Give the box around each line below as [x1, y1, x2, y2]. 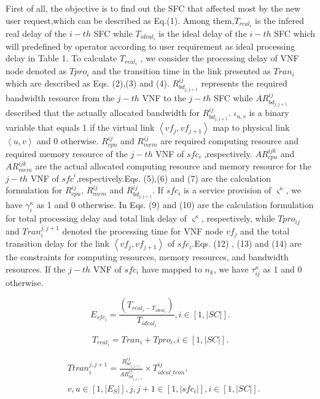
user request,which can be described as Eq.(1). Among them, [6, 14, 235, 26]
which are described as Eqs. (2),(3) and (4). [6, 77, 170, 90]
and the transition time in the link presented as [92, 64, 271, 77]
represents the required [201, 77, 287, 90]
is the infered [255, 14, 304, 26]
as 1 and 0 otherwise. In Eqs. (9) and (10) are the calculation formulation [36, 198, 314, 211]
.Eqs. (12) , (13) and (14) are [192, 237, 302, 250]
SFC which [274, 26, 316, 39]
